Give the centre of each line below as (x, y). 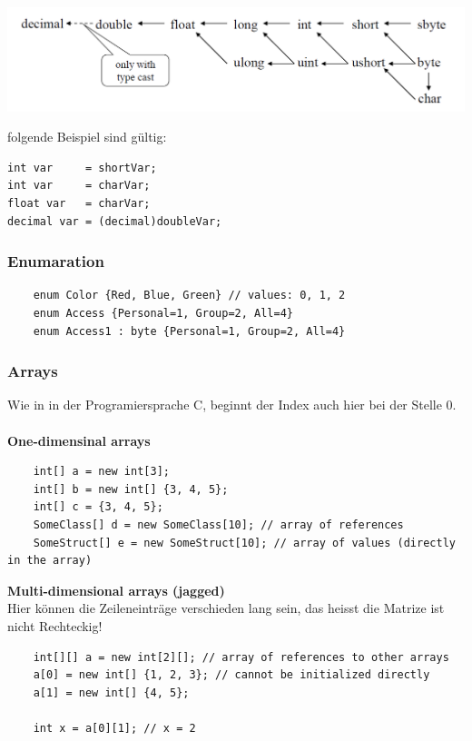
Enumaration (56, 261)
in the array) (50, 561)
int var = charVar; (79, 186)
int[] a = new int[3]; (101, 472)
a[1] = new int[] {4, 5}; (111, 692)
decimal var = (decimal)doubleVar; (115, 221)
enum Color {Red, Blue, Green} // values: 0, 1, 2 (189, 296)
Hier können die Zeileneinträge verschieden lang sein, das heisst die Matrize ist (226, 608)
